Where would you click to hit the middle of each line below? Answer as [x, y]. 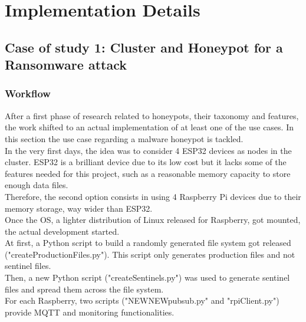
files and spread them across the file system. [84, 289]
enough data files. [37, 185]
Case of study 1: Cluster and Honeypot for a [144, 47]
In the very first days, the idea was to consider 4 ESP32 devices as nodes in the [148, 150]
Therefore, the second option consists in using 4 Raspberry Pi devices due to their [153, 196]
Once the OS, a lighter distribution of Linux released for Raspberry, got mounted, [153, 220]
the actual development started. [62, 231]
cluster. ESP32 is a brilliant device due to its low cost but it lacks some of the [146, 162]
